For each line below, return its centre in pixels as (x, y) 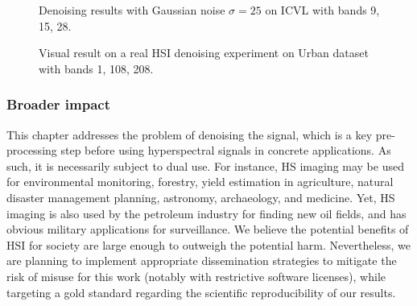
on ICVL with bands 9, (322, 10)
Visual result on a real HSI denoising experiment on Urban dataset (204, 53)
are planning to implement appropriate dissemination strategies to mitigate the (202, 261)
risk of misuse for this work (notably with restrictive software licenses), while (196, 276)
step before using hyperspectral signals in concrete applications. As (226, 150)
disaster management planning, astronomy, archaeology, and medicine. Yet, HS (201, 197)
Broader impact (58, 104)
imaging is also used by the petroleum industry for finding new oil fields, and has (206, 213)
